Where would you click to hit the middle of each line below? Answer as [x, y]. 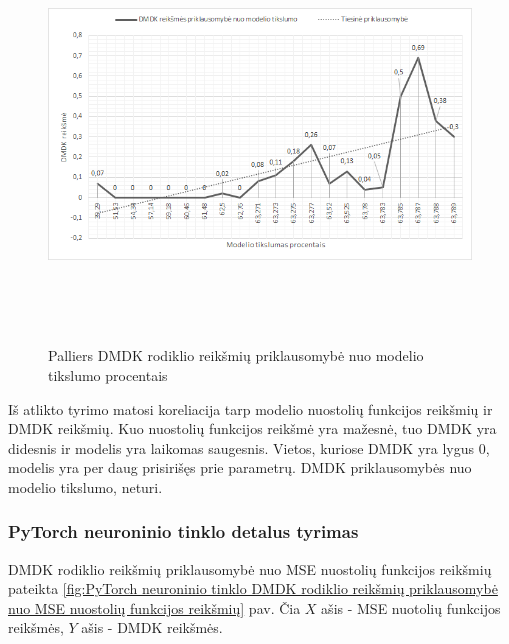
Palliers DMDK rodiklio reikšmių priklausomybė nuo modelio [236, 355]
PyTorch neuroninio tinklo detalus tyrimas [183, 531]
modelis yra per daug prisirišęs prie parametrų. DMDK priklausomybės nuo [240, 467]
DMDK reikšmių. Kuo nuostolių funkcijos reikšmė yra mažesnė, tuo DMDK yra [252, 428]
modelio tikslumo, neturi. [85, 486]
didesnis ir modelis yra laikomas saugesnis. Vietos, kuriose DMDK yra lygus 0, [249, 447]
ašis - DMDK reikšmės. [152, 627]
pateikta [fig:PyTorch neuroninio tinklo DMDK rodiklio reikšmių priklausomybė [253, 588]
